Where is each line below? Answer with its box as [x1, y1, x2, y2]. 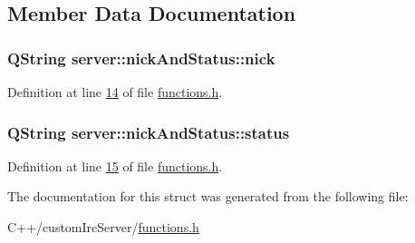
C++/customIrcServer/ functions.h [7, 218, 199, 236]
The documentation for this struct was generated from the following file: [7, 187, 409, 206]
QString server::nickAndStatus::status [7, 121, 290, 143]
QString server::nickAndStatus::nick [7, 46, 275, 69]
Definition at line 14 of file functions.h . [7, 83, 223, 101]
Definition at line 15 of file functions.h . [7, 156, 223, 175]
